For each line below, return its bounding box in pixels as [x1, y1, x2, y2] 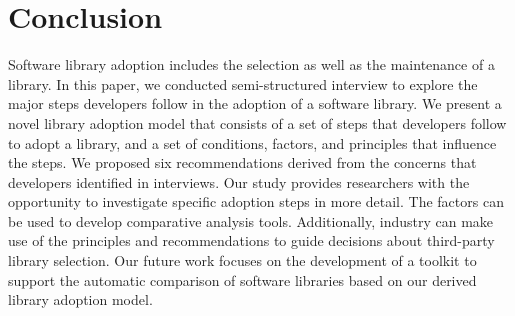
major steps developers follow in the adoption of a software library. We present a [8, 93, 502, 114]
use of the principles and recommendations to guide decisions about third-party [8, 230, 495, 251]
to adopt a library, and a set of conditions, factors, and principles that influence [8, 132, 497, 153]
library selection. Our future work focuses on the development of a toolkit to [8, 250, 477, 271]
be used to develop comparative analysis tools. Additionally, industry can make [8, 210, 494, 231]
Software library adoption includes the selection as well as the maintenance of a [8, 54, 495, 75]
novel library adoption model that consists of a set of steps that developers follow [8, 112, 507, 133]
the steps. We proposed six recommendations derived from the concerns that [8, 152, 477, 173]
